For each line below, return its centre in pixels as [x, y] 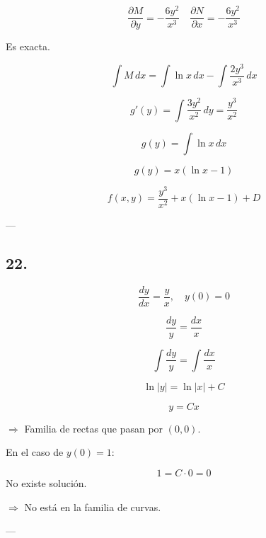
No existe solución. [46, 483]
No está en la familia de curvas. [93, 506]
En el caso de [35, 452]
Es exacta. [28, 46]
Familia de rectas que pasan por [94, 428]
